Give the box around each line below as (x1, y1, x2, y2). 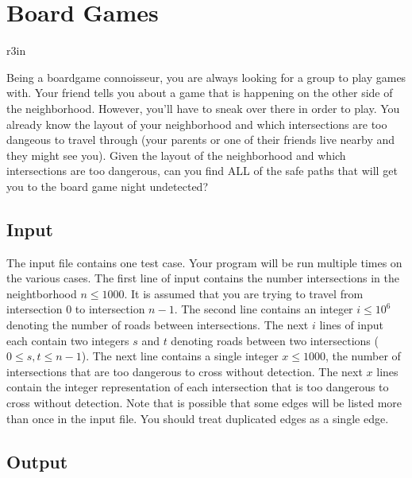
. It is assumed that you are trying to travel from (124, 285, 364, 301)
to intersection (75, 301, 145, 317)
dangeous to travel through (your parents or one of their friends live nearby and (6, 131, 395, 148)
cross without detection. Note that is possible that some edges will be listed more (6, 394, 402, 411)
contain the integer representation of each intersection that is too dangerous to (6, 379, 389, 395)
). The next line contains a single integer (81, 348, 279, 364)
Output (6, 449, 68, 473)
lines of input (319, 317, 384, 333)
